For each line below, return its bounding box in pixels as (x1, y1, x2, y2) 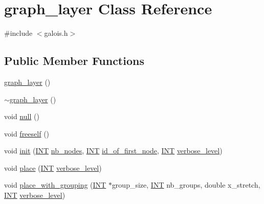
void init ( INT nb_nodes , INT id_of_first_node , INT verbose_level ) (4, 145, 223, 156)
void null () (4, 111, 39, 122)
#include (4, 28, 33, 38)
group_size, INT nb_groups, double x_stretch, (112, 179, 260, 190)
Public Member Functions (4, 53, 144, 69)
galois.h (44, 28, 68, 38)
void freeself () (4, 128, 50, 139)
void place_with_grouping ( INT (4, 179, 106, 190)
